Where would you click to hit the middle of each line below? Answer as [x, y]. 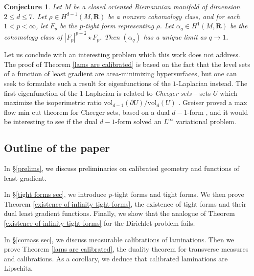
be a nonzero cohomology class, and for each [174, 16]
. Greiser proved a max [213, 102]
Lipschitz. [18, 268]
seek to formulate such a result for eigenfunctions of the [87, 83]
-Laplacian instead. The [212, 83]
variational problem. [206, 121]
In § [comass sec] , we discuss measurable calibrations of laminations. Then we [119, 239]
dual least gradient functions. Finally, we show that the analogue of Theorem [119, 213]
